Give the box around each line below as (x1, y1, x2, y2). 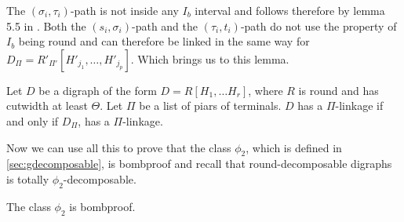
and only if (6, 112, 59, 129)
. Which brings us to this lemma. (130, 50, 289, 67)
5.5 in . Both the (6, 17, 86, 34)
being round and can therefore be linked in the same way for (18, 33, 310, 49)
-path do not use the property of (240, 17, 397, 34)
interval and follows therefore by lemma (195, 2, 385, 18)
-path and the (132, 17, 198, 34)
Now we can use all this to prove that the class (6, 139, 231, 155)
